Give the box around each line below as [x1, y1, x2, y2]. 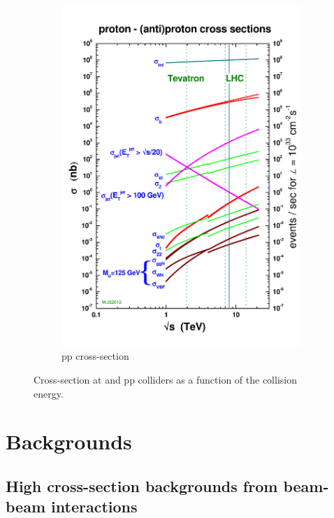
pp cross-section [61, 349, 129, 363]
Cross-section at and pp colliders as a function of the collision [34, 372, 297, 386]
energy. [34, 386, 64, 400]
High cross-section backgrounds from [6, 475, 278, 496]
